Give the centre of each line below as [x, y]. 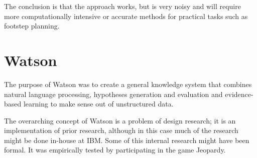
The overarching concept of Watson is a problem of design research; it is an [120, 120]
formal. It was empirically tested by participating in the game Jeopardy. [115, 150]
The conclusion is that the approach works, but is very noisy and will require [122, 6]
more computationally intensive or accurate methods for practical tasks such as [126, 16]
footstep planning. [32, 26]
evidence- [239, 94]
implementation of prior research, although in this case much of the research [121, 130]
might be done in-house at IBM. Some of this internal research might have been [127, 140]
